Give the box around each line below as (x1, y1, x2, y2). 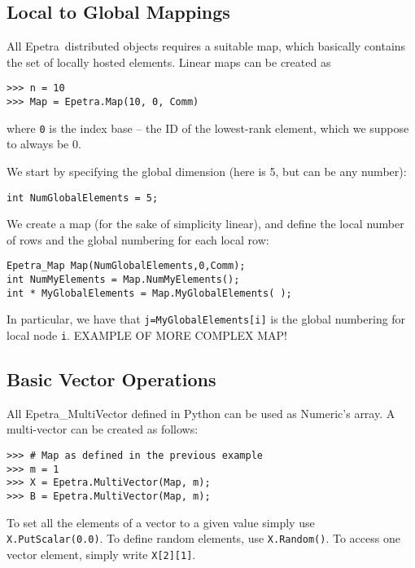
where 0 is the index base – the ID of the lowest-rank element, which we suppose (7, 119, 409, 136)
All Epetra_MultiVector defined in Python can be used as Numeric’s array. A (7, 404, 395, 421)
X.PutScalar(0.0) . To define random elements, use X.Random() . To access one (7, 530, 400, 547)
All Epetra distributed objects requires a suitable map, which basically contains (7, 37, 406, 55)
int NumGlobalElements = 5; (7, 192, 159, 204)
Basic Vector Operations (7, 367, 216, 392)
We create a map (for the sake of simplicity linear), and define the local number (7, 215, 404, 232)
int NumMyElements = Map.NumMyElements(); (7, 274, 240, 286)
